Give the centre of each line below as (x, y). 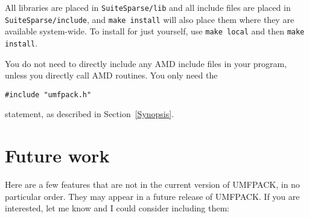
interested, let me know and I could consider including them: (117, 208)
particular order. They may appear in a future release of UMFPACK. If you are (152, 196)
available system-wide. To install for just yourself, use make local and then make (155, 31)
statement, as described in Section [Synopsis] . (90, 114)
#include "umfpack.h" (48, 95)
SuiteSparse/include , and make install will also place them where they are (150, 19)
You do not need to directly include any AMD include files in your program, (146, 63)
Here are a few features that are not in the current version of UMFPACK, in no (152, 184)
